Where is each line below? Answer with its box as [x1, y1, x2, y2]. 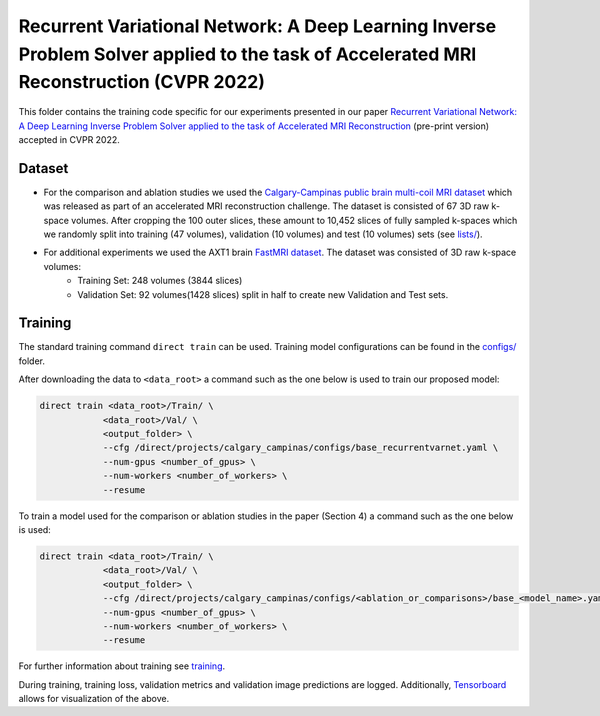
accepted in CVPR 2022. [18, 133, 120, 145]
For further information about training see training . [18, 660, 226, 672]
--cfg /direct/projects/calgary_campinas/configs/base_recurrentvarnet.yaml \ [102, 442, 499, 454]
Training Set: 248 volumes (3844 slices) [77, 275, 243, 287]
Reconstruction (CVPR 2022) [18, 71, 265, 94]
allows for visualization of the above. [18, 693, 170, 705]
